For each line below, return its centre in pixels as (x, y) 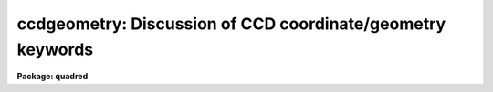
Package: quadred (52, 77)
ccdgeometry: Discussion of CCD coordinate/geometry (231, 24)
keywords (55, 49)
